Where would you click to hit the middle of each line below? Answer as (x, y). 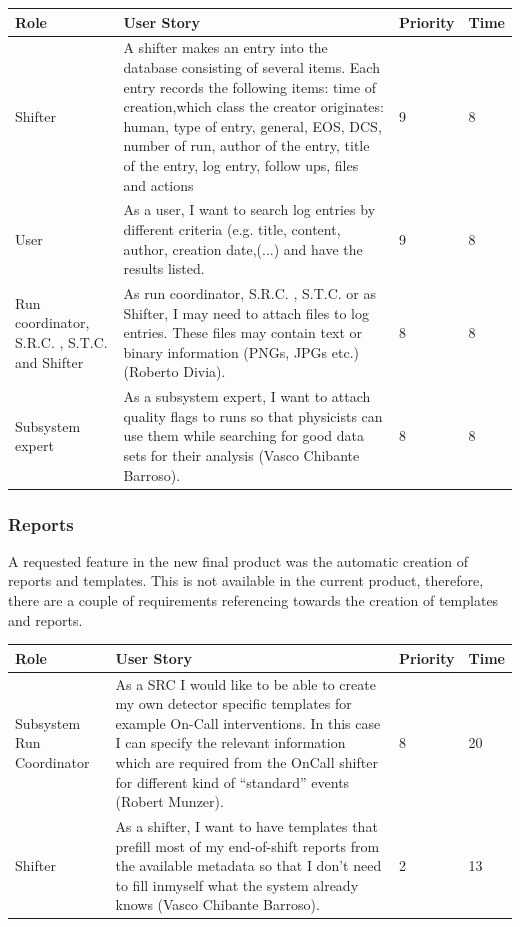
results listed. (164, 268)
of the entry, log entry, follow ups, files (241, 164)
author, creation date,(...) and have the (243, 248)
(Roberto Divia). (174, 371)
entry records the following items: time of (250, 86)
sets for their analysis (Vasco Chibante (241, 454)
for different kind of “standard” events (232, 781)
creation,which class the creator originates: (253, 106)
